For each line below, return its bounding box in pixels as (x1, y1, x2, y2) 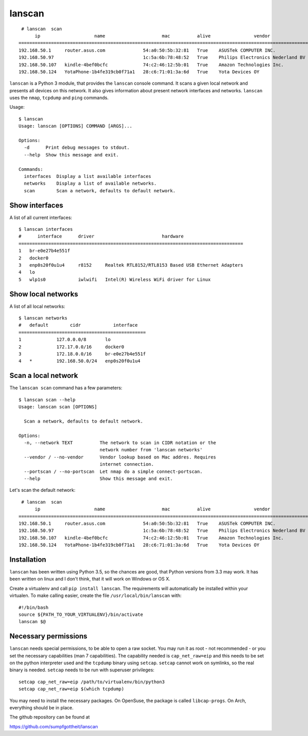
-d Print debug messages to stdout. (24, 145, 130, 151)
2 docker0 (18, 255, 49, 261)
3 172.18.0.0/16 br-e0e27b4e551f (18, 351, 146, 357)
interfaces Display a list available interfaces (24, 173, 151, 179)
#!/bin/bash (18, 604, 49, 610)
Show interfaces (9, 201, 64, 210)
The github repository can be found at (9, 714, 90, 720)
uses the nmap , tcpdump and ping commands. (9, 95, 109, 101)
